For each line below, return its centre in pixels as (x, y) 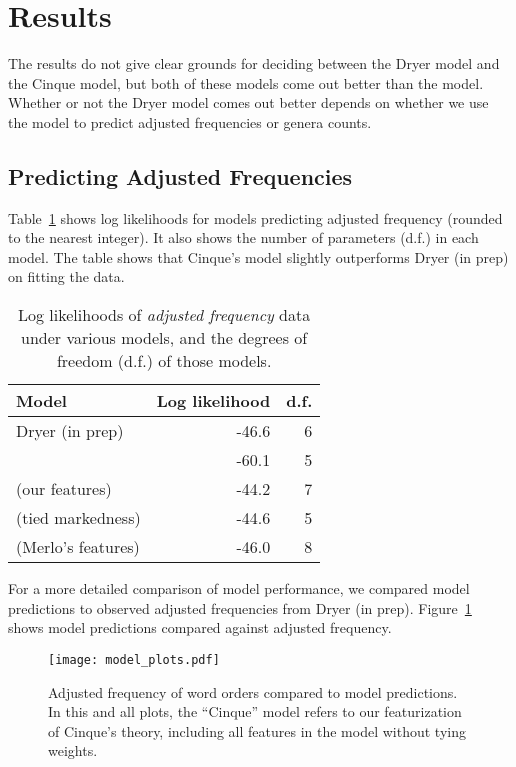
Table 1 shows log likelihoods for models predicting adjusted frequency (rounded (255, 217)
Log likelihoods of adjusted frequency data (164, 315)
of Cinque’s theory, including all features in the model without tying (257, 730)
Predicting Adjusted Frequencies (180, 175)
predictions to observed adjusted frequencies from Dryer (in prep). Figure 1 (240, 607)
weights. (73, 750)
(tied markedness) (78, 518)
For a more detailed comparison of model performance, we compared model (239, 588)
